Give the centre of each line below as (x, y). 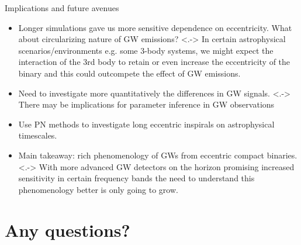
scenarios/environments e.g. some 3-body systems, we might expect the (146, 50)
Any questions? (68, 230)
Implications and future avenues (62, 8)
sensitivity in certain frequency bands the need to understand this (136, 178)
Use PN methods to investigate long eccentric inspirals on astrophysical (146, 124)
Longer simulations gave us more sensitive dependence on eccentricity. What (155, 27)
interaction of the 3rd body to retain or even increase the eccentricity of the (154, 62)
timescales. (38, 135)
